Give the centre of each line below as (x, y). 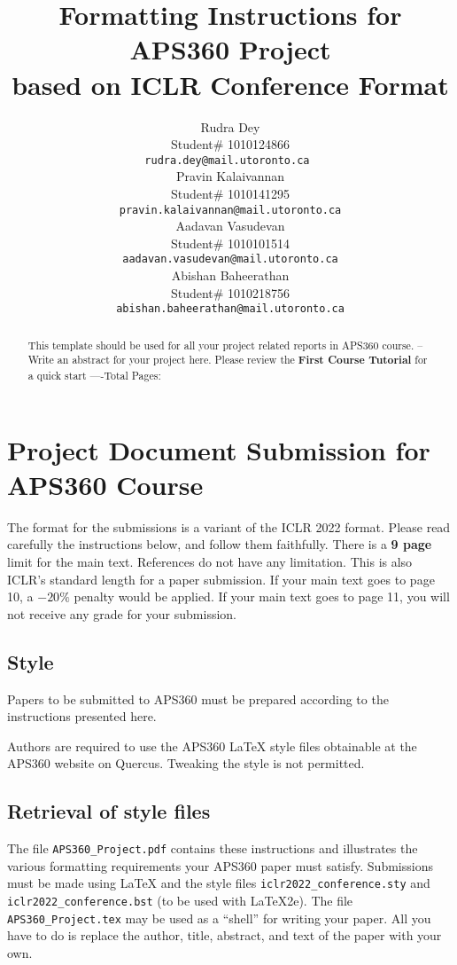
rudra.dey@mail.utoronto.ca (227, 160)
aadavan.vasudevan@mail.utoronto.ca (230, 259)
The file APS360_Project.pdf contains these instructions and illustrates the (213, 848)
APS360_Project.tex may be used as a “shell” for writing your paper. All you (219, 918)
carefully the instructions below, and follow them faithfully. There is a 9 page (220, 544)
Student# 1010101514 (230, 243)
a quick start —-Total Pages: (94, 375)
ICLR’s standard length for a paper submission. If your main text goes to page (221, 579)
